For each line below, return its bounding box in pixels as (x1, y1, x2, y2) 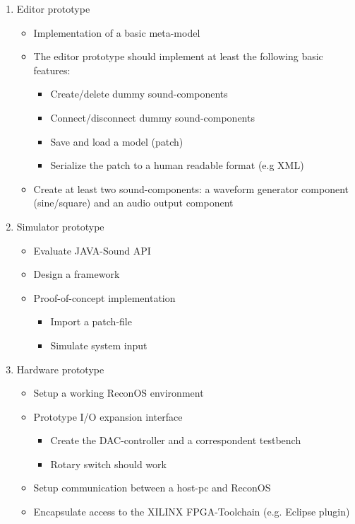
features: (33, 62, 71, 77)
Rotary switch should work (50, 456, 167, 471)
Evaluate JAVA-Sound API (33, 243, 151, 257)
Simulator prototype (16, 219, 104, 233)
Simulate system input (50, 337, 148, 352)
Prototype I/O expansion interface (33, 409, 183, 424)
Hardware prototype (16, 361, 104, 376)
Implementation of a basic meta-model (33, 25, 200, 40)
